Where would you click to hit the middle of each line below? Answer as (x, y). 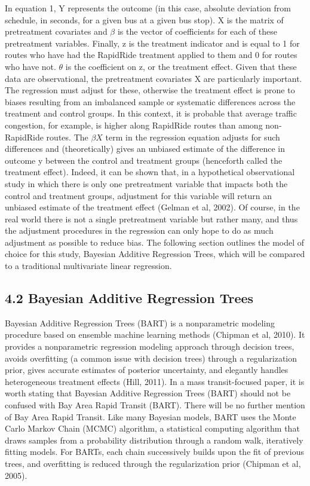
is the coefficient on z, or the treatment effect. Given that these (181, 66)
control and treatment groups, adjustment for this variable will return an (138, 195)
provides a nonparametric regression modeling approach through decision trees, (150, 346)
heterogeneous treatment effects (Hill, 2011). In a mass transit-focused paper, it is (155, 381)
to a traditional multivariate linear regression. (88, 266)
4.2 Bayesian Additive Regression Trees (129, 298)
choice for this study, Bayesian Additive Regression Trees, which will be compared (155, 254)
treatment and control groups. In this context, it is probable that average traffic (151, 113)
